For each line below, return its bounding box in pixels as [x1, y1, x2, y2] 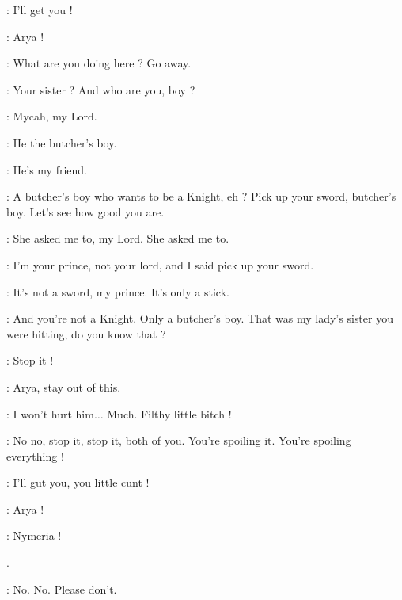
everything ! [6, 447, 64, 464]
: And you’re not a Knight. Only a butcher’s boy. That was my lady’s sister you [6, 310, 393, 327]
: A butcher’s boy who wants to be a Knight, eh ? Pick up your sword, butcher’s [6, 188, 396, 204]
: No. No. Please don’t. [6, 580, 117, 597]
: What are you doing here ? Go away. [6, 55, 192, 71]
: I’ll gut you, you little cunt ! [6, 474, 150, 491]
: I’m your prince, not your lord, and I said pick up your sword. [6, 256, 314, 273]
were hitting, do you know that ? [6, 325, 166, 342]
